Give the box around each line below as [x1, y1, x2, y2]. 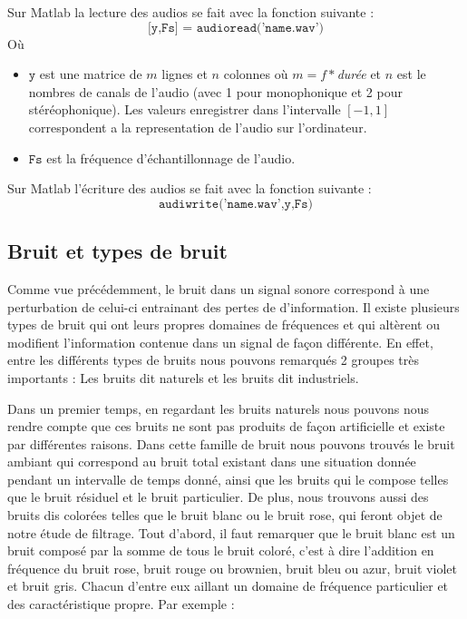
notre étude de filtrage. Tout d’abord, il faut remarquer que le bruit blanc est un [7, 523, 455, 542]
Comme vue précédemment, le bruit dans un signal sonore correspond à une [7, 279, 430, 298]
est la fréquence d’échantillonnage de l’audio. [46, 148, 296, 167]
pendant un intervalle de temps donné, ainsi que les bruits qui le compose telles [7, 469, 449, 488]
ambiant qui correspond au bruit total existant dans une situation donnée [7, 452, 416, 471]
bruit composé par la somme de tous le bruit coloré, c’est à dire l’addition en [7, 541, 434, 560]
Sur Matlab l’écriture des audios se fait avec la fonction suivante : [7, 179, 372, 198]
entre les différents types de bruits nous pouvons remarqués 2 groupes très [7, 350, 419, 369]
